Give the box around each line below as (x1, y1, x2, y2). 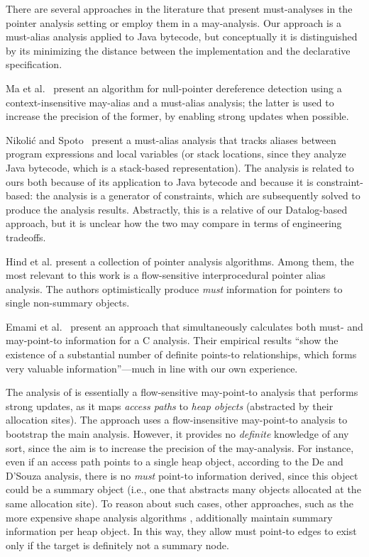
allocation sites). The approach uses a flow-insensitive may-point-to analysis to (6, 412, 348, 427)
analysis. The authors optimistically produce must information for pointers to (6, 281, 343, 296)
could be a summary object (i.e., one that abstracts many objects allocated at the (6, 482, 361, 497)
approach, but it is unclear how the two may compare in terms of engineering (6, 216, 342, 231)
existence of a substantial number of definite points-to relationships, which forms (6, 347, 357, 362)
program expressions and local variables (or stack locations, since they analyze (6, 146, 346, 161)
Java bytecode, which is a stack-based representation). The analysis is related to (6, 160, 354, 175)
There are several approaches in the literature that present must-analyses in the (6, 1, 353, 16)
